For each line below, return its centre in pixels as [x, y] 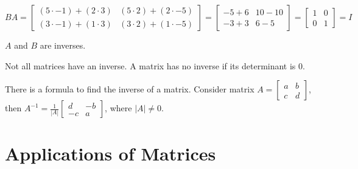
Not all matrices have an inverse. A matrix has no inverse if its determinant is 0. [155, 65]
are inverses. [63, 45]
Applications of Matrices [111, 153]
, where [118, 108]
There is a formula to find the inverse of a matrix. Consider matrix [130, 89]
